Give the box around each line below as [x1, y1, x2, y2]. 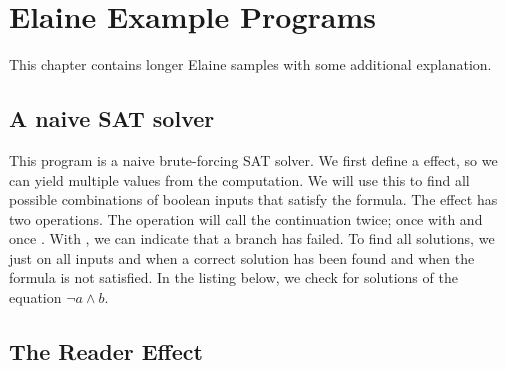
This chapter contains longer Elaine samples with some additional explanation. [9, 54, 492, 75]
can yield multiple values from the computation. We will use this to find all [9, 169, 470, 190]
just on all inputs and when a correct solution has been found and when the [9, 247, 475, 268]
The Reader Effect [9, 336, 203, 367]
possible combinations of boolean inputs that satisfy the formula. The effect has [9, 189, 498, 210]
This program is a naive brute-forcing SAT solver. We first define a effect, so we [9, 149, 498, 170]
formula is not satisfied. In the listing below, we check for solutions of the [9, 267, 458, 288]
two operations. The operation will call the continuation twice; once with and [9, 208, 483, 229]
